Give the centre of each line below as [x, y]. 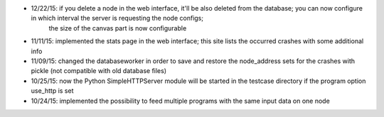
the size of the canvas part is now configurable [118, 28]
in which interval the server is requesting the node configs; [117, 18]
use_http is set [52, 91]
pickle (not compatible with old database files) [99, 71]
